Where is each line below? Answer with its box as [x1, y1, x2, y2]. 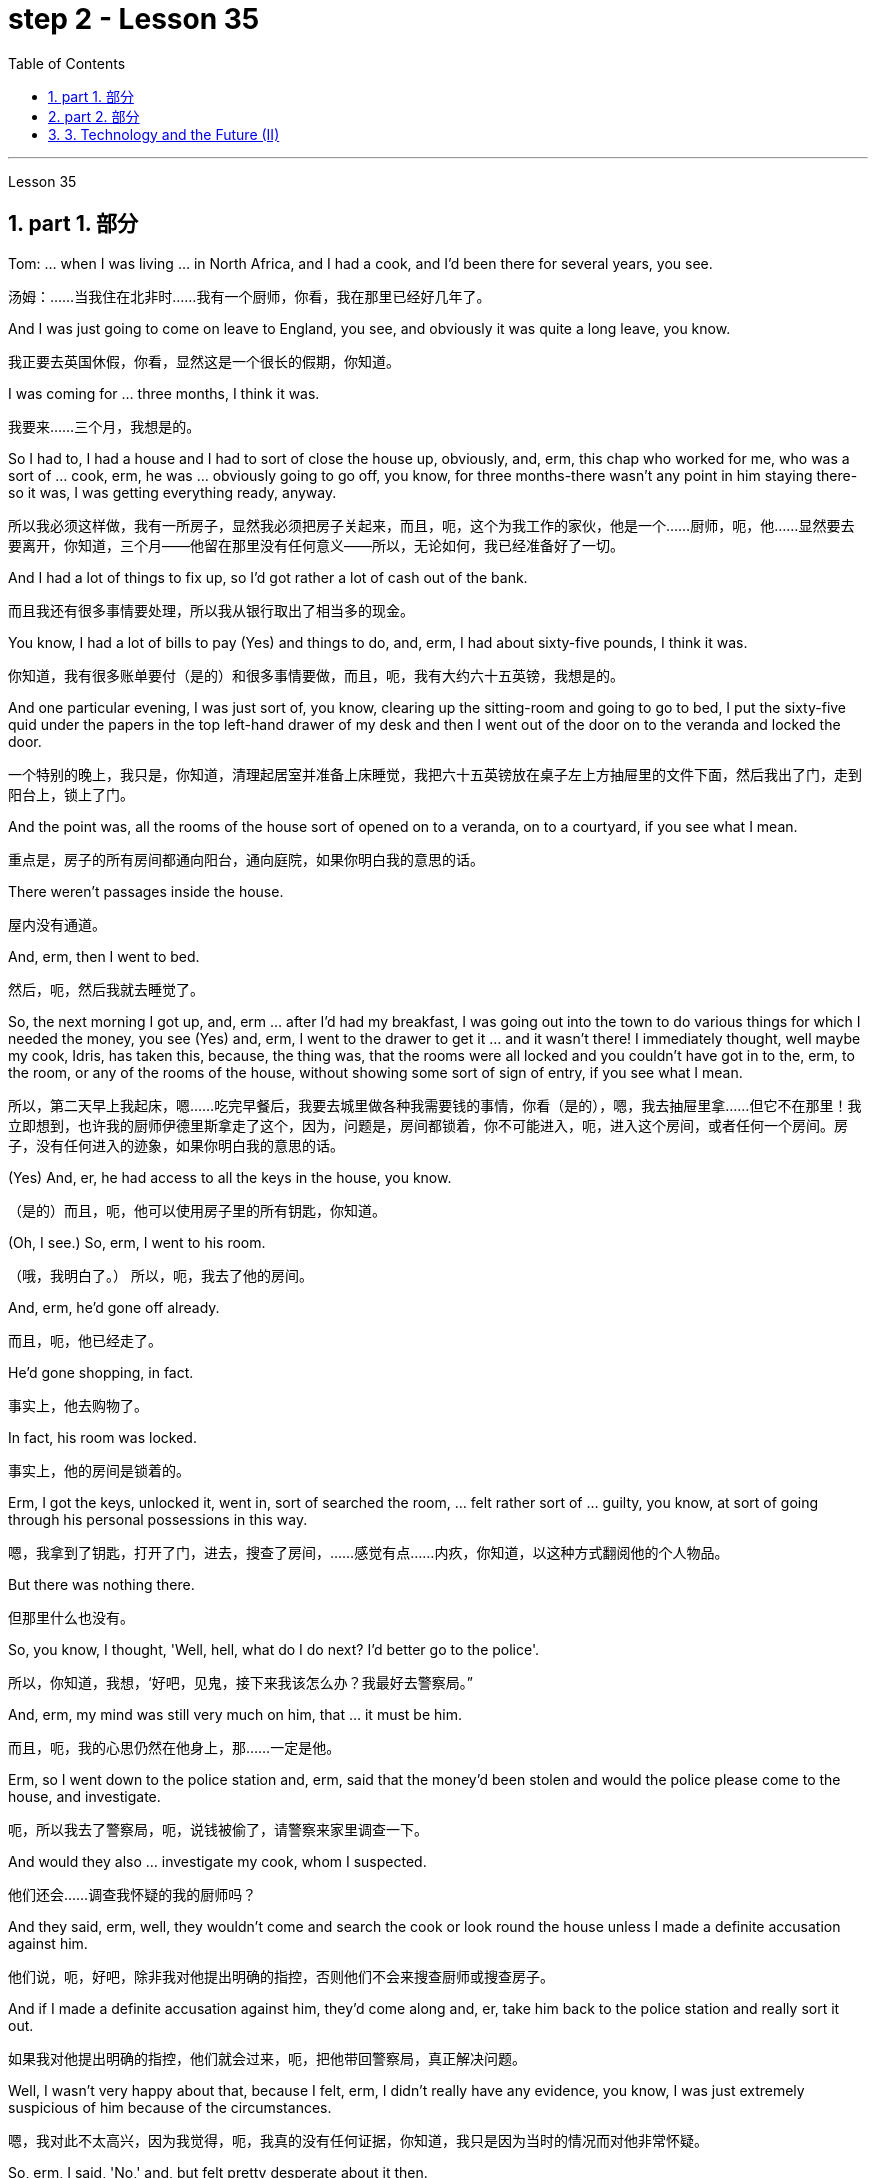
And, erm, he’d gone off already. [8, 1298, 220, 1316]
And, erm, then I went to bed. [8, 947, 200, 965]
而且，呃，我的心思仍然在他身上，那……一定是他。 [8, 1738, 341, 1756]
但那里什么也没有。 [8, 1608, 134, 1626]
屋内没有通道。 [8, 915, 106, 933]
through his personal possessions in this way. [8, 1510, 308, 1528]
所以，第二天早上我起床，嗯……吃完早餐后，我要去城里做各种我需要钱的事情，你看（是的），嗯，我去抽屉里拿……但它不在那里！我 [8, 1096, 862, 1114]
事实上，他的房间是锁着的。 [8, 1461, 190, 1479]
